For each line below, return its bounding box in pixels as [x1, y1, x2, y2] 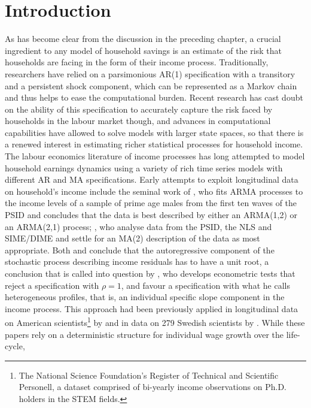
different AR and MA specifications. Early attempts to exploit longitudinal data [5, 173, 298, 186]
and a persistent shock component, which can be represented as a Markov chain [5, 79, 297, 92]
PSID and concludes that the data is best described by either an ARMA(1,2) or [5, 208, 298, 221]
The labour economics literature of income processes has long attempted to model [5, 150, 305, 162]
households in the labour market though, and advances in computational [5, 114, 271, 127]
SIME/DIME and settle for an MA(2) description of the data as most [5, 232, 260, 244]
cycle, [5, 340, 25, 352]
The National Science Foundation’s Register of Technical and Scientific [19, 368, 279, 381]
